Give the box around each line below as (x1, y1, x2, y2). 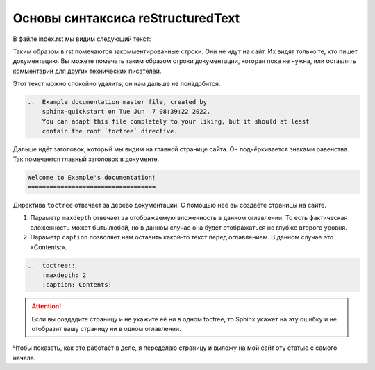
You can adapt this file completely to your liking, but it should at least (42, 117, 310, 125)
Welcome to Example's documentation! (27, 174, 156, 181)
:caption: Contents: (42, 281, 112, 289)
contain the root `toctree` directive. (42, 127, 178, 135)
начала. (12, 353, 36, 362)
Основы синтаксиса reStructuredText (12, 10, 240, 26)
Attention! (31, 302, 62, 310)
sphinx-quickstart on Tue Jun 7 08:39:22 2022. (42, 108, 211, 116)
